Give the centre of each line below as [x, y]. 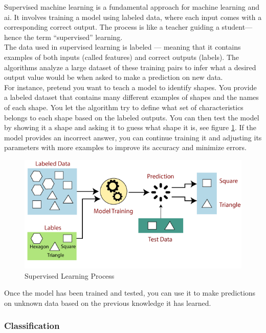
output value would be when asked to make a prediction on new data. [114, 77]
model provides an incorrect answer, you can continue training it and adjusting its [133, 137]
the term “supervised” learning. [73, 37]
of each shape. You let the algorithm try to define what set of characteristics [124, 107]
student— [237, 27]
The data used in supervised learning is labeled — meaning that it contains [123, 47]
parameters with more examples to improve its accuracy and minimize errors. [125, 147]
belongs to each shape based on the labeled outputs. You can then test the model [132, 117]
